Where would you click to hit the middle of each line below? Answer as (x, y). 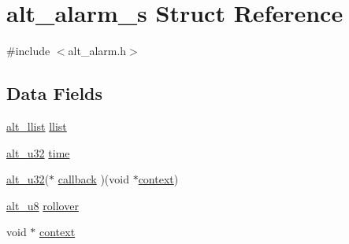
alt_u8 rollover (43, 205)
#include (28, 51)
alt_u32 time (38, 152)
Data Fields (55, 93)
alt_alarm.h (97, 51)
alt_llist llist (37, 126)
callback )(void (93, 179)
